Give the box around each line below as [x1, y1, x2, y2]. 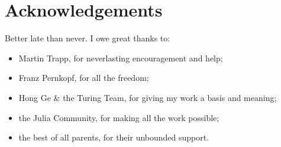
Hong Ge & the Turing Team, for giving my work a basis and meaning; [18, 91, 277, 103]
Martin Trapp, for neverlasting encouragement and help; [18, 51, 223, 64]
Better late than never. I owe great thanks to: [5, 32, 170, 44]
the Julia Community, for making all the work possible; [18, 111, 219, 123]
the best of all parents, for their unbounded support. [18, 131, 209, 143]
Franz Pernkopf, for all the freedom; [18, 71, 149, 84]
